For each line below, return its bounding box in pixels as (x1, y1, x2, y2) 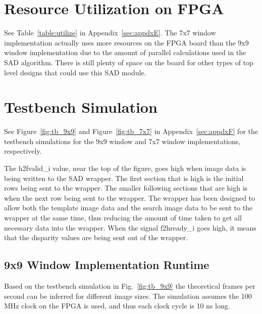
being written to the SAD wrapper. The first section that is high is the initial (4, 172, 244, 183)
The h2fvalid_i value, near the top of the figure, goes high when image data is (4, 163, 246, 173)
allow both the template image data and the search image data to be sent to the (4, 202, 253, 213)
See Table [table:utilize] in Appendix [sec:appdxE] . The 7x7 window (4, 27, 216, 38)
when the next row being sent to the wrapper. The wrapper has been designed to (4, 192, 255, 203)
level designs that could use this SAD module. (4, 67, 146, 77)
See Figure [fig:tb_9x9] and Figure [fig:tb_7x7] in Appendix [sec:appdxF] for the (4, 126, 258, 137)
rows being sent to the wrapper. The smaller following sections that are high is (4, 183, 248, 193)
